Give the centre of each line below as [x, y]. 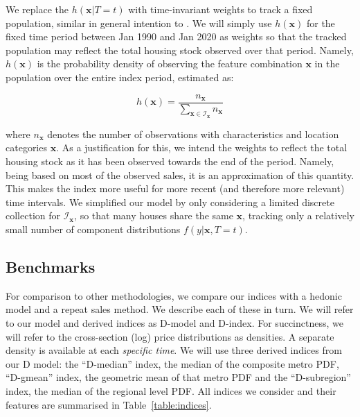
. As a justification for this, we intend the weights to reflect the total [202, 147]
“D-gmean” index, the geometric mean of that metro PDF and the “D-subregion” [178, 377]
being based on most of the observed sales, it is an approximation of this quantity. [180, 175]
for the [321, 23]
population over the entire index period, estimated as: [120, 77]
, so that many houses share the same [154, 215]
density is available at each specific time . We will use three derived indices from [174, 350]
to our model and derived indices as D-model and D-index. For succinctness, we [174, 322]
